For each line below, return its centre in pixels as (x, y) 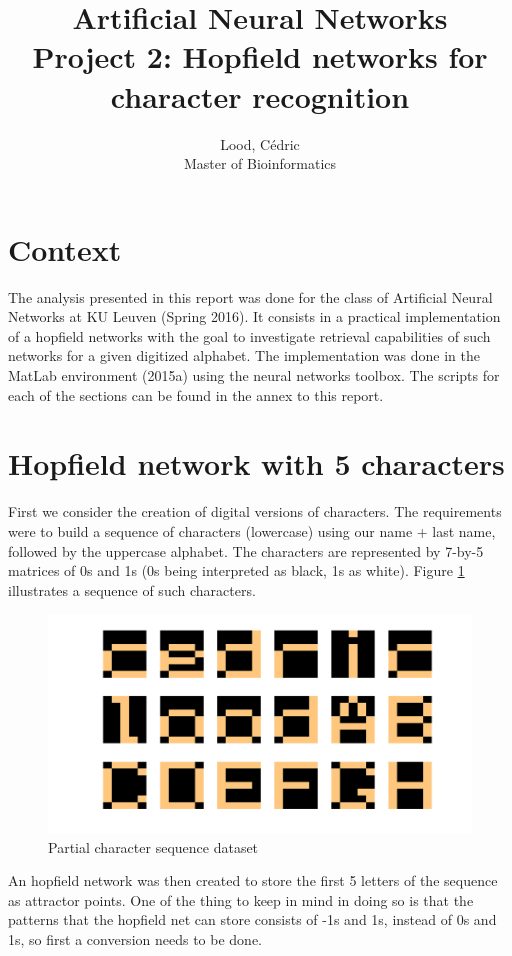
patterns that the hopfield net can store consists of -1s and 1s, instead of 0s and (252, 919)
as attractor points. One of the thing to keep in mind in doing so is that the (241, 899)
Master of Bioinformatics (260, 163)
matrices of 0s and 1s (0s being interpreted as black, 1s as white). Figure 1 (236, 570)
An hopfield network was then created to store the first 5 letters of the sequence (253, 880)
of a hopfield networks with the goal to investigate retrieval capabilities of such (249, 335)
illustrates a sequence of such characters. (132, 589)
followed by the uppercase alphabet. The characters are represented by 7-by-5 (246, 550)
